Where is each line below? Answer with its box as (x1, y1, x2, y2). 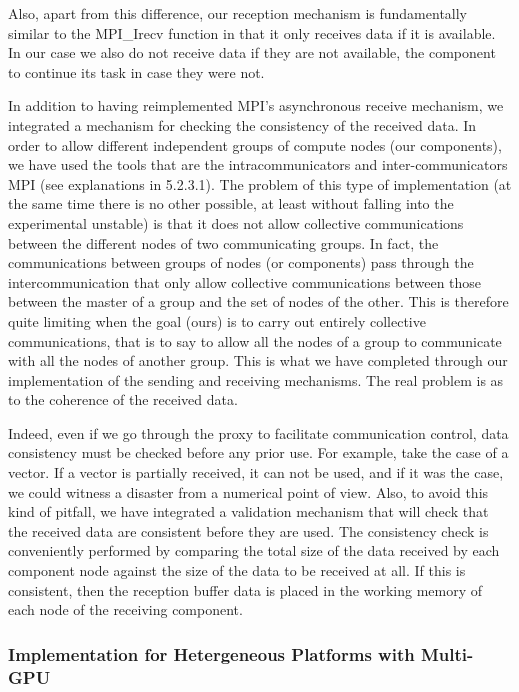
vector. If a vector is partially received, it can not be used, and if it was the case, (8, 462, 504, 483)
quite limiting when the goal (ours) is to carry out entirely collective (8, 310, 426, 331)
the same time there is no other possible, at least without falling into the (8, 193, 454, 214)
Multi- (420, 641, 474, 666)
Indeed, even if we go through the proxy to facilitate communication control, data (8, 422, 509, 443)
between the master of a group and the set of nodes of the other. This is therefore (8, 291, 509, 312)
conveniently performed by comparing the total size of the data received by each (8, 540, 500, 561)
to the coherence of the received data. (8, 389, 238, 410)
